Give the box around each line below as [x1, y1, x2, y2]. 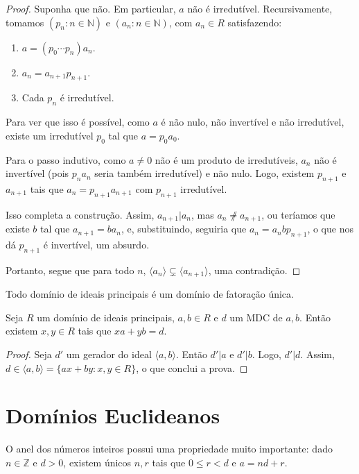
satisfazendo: [227, 15, 282, 29]
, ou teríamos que [261, 207, 335, 221]
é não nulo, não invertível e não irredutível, [161, 115, 344, 129]
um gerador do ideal [66, 347, 152, 362]
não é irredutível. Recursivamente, [187, 1, 333, 15]
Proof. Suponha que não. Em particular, [6, 1, 176, 15]
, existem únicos [63, 455, 132, 469]
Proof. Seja [6, 347, 52, 362]
